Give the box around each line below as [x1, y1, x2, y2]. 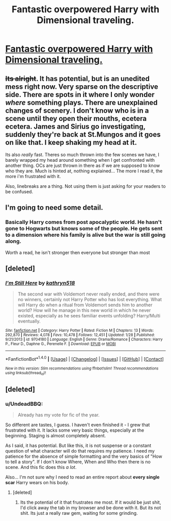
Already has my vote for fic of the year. [17, 412, 100, 418]
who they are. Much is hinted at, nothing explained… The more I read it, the [5, 168, 163, 174]
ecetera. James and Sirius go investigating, [5, 122, 146, 131]
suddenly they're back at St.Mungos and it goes [5, 130, 161, 139]
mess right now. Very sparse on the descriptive [5, 82, 159, 91]
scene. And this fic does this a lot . [5, 464, 77, 470]
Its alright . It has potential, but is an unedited [5, 74, 150, 83]
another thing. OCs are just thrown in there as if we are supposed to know [5, 162, 160, 168]
